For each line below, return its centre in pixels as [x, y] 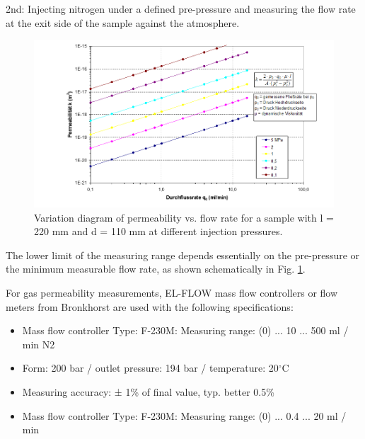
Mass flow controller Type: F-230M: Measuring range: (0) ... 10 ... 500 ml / [185, 330]
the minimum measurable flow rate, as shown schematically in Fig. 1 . [156, 269]
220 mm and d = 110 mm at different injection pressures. [158, 231]
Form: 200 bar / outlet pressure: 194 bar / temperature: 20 [150, 368]
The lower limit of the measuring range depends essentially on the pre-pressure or [183, 255]
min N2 [39, 344]
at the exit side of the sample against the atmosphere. [123, 22]
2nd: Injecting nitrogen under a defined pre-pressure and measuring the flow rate [181, 8]
